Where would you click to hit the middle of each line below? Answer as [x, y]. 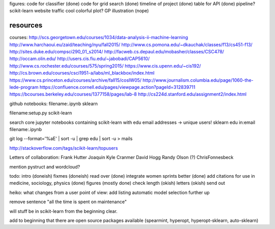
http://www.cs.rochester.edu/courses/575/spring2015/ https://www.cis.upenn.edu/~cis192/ [105, 66]
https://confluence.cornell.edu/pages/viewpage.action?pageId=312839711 [117, 87]
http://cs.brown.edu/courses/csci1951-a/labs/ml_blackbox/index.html [82, 73]
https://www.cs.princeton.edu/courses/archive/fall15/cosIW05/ [76, 80]
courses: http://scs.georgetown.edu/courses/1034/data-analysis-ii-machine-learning [99, 38]
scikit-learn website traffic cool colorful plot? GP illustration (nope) [79, 11]
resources [26, 25]
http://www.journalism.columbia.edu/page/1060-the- [198, 80]
